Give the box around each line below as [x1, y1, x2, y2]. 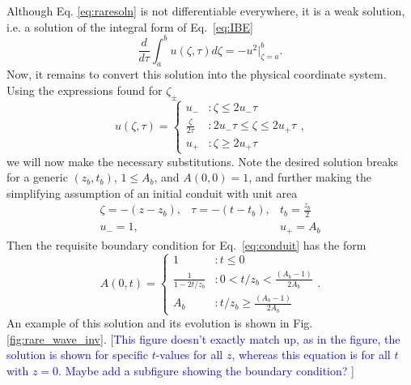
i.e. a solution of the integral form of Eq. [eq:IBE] [6, 18, 253, 35]
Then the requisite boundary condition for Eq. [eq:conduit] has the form [6, 236, 367, 253]
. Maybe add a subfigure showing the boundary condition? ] [58, 361, 354, 379]
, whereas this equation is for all [231, 346, 391, 363]
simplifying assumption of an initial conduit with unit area [6, 184, 298, 201]
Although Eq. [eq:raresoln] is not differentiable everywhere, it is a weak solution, [6, 2, 405, 19]
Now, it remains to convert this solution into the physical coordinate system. [6, 66, 387, 83]
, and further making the [248, 169, 371, 186]
